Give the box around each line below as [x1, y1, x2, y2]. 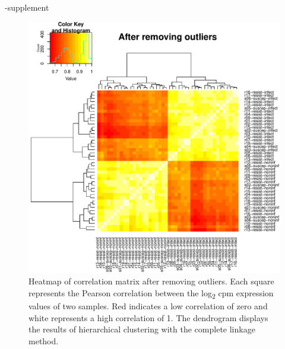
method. [28, 334, 59, 347]
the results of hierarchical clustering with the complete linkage [28, 323, 255, 335]
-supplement [5, 1, 49, 13]
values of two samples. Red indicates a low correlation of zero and [28, 299, 268, 312]
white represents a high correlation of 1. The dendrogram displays [28, 311, 268, 324]
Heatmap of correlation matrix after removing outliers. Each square [28, 275, 274, 287]
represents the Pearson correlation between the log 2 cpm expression [28, 286, 274, 300]
